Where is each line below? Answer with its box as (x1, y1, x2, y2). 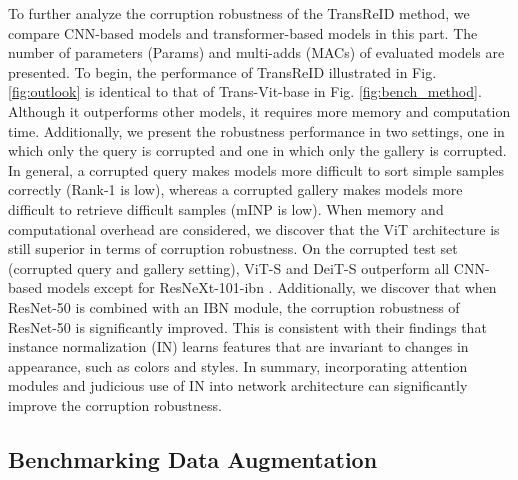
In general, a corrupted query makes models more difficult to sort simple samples (8, 159, 505, 180)
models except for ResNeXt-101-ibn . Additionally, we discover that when (46, 277, 497, 298)
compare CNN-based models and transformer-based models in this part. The (8, 22, 478, 43)
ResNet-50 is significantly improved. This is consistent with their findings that (8, 316, 487, 337)
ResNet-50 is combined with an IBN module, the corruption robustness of (8, 296, 460, 317)
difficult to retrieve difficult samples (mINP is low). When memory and (8, 198, 444, 219)
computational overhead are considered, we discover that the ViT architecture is (8, 218, 500, 239)
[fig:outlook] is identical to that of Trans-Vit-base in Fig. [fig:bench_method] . (8, 81, 482, 102)
